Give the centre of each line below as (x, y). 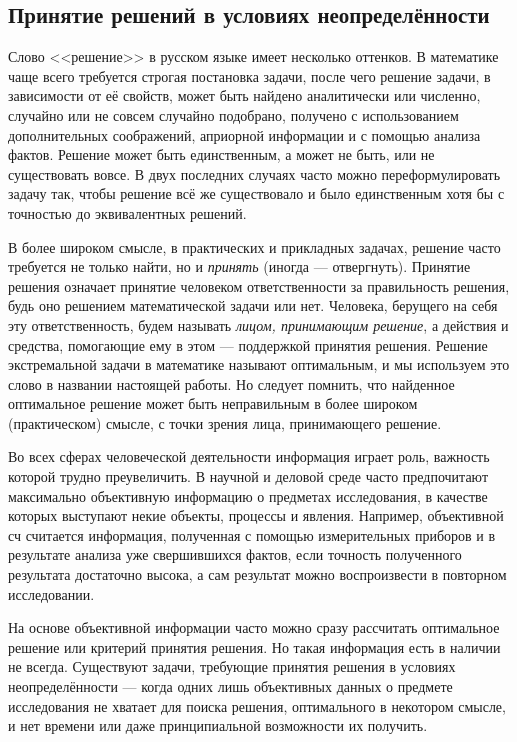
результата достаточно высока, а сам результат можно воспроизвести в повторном (257, 574)
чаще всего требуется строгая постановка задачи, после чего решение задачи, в (249, 75)
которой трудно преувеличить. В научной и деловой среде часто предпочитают (248, 476)
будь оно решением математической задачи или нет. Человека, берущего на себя (253, 305)
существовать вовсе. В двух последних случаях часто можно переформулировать (254, 173)
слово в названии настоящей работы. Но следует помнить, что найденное (231, 383)
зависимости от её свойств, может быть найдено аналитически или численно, (244, 95)
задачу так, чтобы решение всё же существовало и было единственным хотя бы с (256, 193)
